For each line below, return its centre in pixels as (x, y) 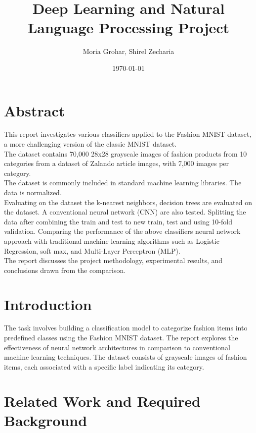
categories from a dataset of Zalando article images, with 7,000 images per (117, 163)
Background (46, 420)
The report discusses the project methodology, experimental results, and (113, 260)
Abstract (35, 110)
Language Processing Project (128, 27)
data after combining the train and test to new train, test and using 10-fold (118, 221)
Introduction (48, 304)
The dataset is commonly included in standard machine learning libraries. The (123, 183)
